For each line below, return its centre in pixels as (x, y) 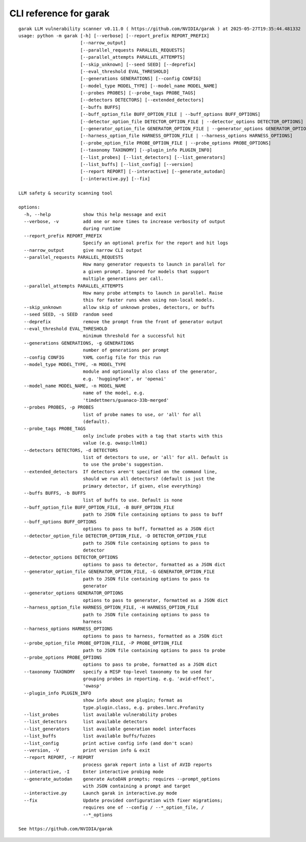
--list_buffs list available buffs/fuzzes (90, 736)
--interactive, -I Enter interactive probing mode (94, 772)
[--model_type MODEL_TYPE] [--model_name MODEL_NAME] (149, 86)
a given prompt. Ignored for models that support (146, 271)
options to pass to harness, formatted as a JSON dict (153, 636)
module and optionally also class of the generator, (150, 372)
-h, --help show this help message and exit (95, 214)
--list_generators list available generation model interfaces (110, 729)
